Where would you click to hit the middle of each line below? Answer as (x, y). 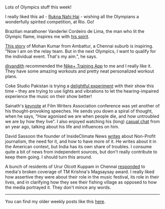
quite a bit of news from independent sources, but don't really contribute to (81, 152)
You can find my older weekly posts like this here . (55, 201)
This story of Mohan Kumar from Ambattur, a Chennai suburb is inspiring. (79, 46)
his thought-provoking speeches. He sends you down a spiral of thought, (79, 111)
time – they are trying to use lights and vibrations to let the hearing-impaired (82, 91)
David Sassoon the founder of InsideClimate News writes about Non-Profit (80, 136)
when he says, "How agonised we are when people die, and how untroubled (82, 116)
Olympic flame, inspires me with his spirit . (47, 37)
